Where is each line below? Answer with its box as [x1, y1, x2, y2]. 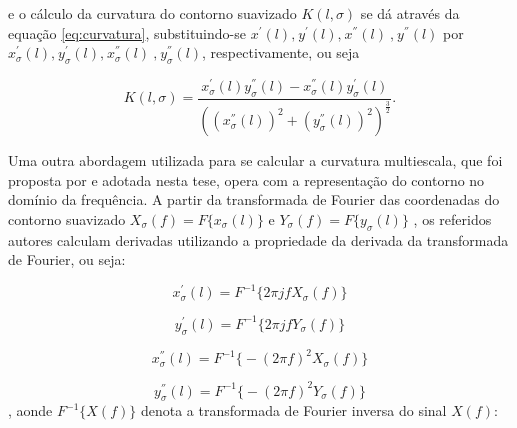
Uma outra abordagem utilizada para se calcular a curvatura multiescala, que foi [8, 150, 503, 171]
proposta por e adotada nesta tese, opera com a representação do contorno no [8, 169, 485, 190]
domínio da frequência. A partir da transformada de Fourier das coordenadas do [8, 189, 500, 210]
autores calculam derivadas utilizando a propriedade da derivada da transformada [8, 229, 509, 250]
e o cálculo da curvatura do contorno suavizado [8, 3, 297, 23]
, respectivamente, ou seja [202, 42, 360, 63]
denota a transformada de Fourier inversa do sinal [140, 400, 447, 421]
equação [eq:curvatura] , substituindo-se [8, 22, 246, 43]
